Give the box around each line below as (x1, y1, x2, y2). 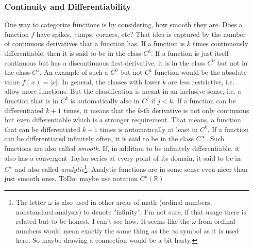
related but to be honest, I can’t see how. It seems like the (16, 216, 190, 226)
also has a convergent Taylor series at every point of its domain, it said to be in (4, 152, 241, 163)
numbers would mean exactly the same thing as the (16, 225, 169, 235)
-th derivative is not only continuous (141, 105, 249, 115)
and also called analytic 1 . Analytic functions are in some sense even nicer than (15, 163, 248, 174)
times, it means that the (63, 105, 135, 115)
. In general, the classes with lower (57, 76, 160, 86)
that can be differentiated (4, 124, 80, 134)
